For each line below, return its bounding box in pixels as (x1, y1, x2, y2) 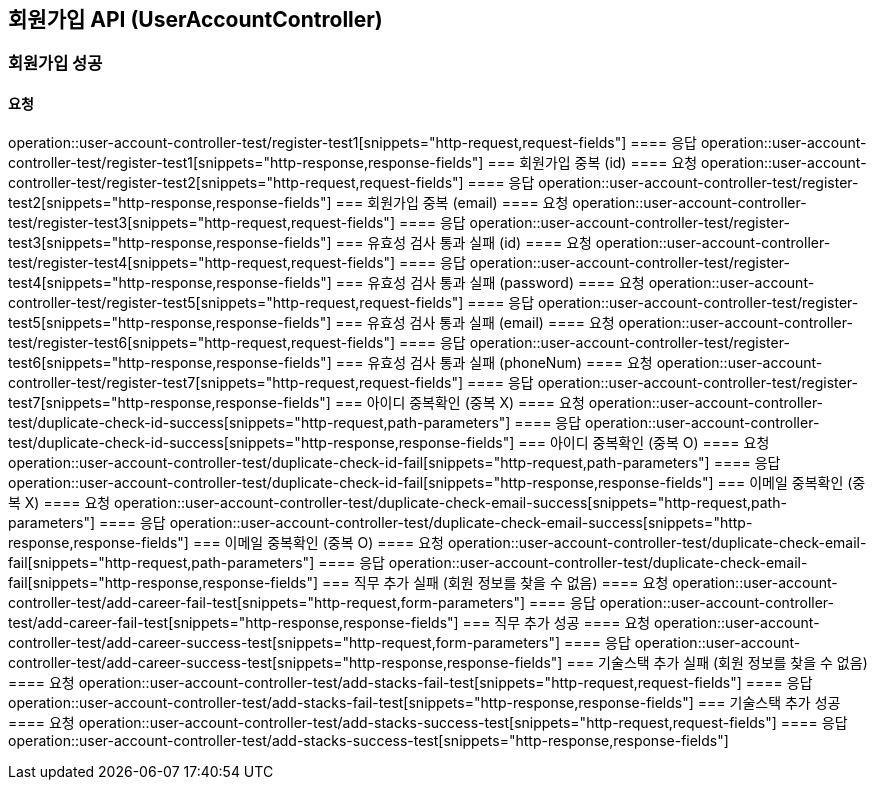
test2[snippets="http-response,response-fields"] (8, 193, 332, 211)
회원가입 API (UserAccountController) (8, 7, 383, 32)
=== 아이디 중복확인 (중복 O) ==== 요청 (518, 433, 770, 451)
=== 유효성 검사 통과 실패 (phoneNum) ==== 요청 (335, 353, 653, 371)
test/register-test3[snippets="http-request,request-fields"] (8, 213, 395, 231)
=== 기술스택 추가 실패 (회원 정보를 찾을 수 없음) (566, 653, 868, 671)
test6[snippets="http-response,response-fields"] (8, 353, 332, 371)
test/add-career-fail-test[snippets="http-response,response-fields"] (8, 613, 459, 631)
